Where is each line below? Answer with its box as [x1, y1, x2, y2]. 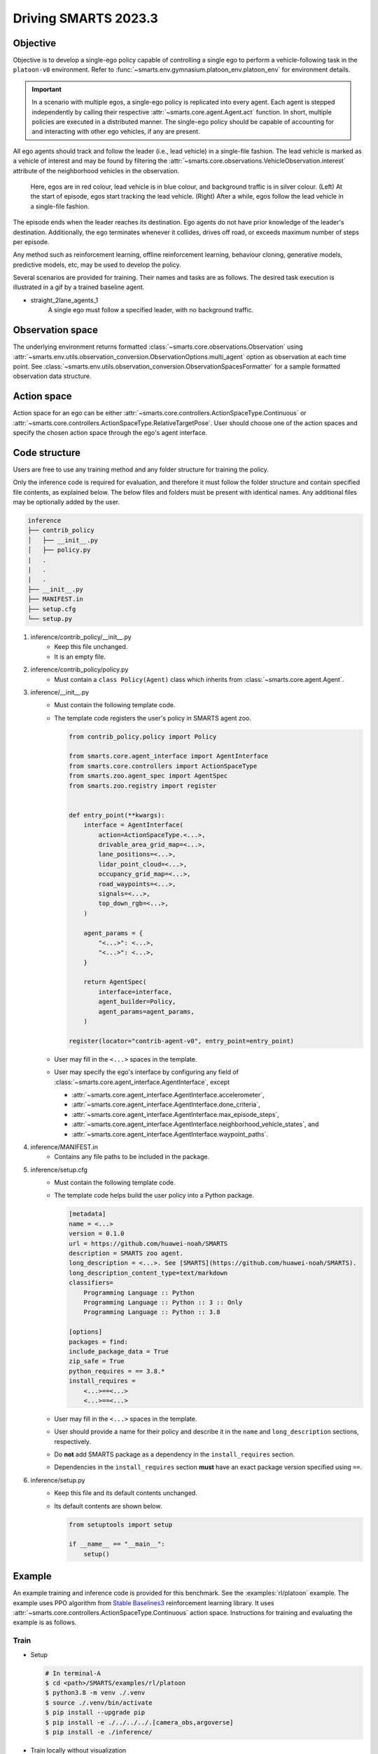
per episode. [13, 237, 50, 246]
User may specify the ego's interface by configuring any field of [54, 1068, 239, 1076]
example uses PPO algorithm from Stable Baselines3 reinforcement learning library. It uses [13, 1598, 274, 1607]
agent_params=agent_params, [98, 1007, 195, 1015]
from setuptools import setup [69, 1520, 173, 1529]
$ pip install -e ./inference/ [45, 1728, 153, 1736]
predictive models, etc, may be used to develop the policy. [13, 260, 181, 269]
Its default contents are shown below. [54, 1501, 162, 1510]
